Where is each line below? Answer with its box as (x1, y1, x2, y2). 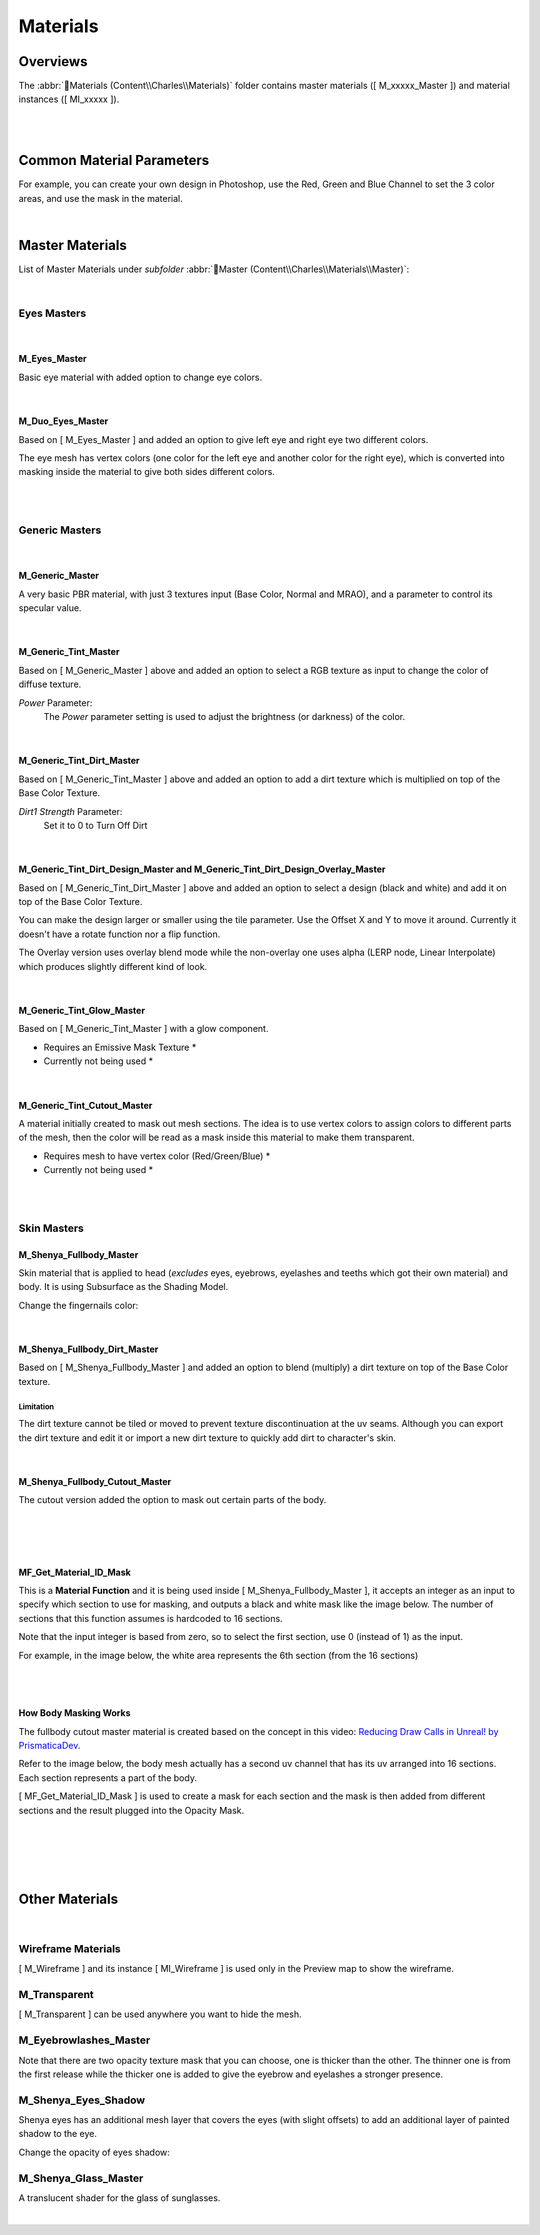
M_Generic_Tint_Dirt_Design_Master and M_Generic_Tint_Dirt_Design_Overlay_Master (18, 863, 386, 875)
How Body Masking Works (18, 1707, 131, 1719)
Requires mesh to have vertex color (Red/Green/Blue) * (43, 1150, 271, 1162)
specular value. (18, 602, 82, 614)
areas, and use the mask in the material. (18, 192, 184, 204)
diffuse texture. (18, 678, 82, 690)
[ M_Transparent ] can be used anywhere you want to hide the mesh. (18, 2008, 302, 2020)
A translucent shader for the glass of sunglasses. (18, 2192, 221, 2204)
